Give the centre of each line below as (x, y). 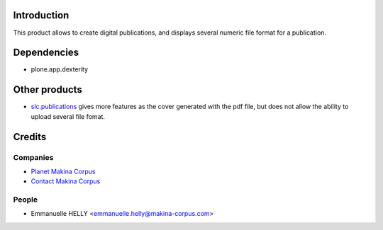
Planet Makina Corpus (63, 171)
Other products (48, 90)
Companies (33, 157)
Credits (30, 137)
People (26, 200)
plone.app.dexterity (60, 69)
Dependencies (46, 53)
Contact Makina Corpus (66, 181)
